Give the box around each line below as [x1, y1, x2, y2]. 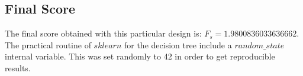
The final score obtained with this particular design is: [5, 27, 202, 39]
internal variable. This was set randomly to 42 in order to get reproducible [5, 50, 275, 62]
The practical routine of [5, 38, 91, 51]
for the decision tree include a [124, 38, 232, 51]
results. [5, 61, 31, 74]
